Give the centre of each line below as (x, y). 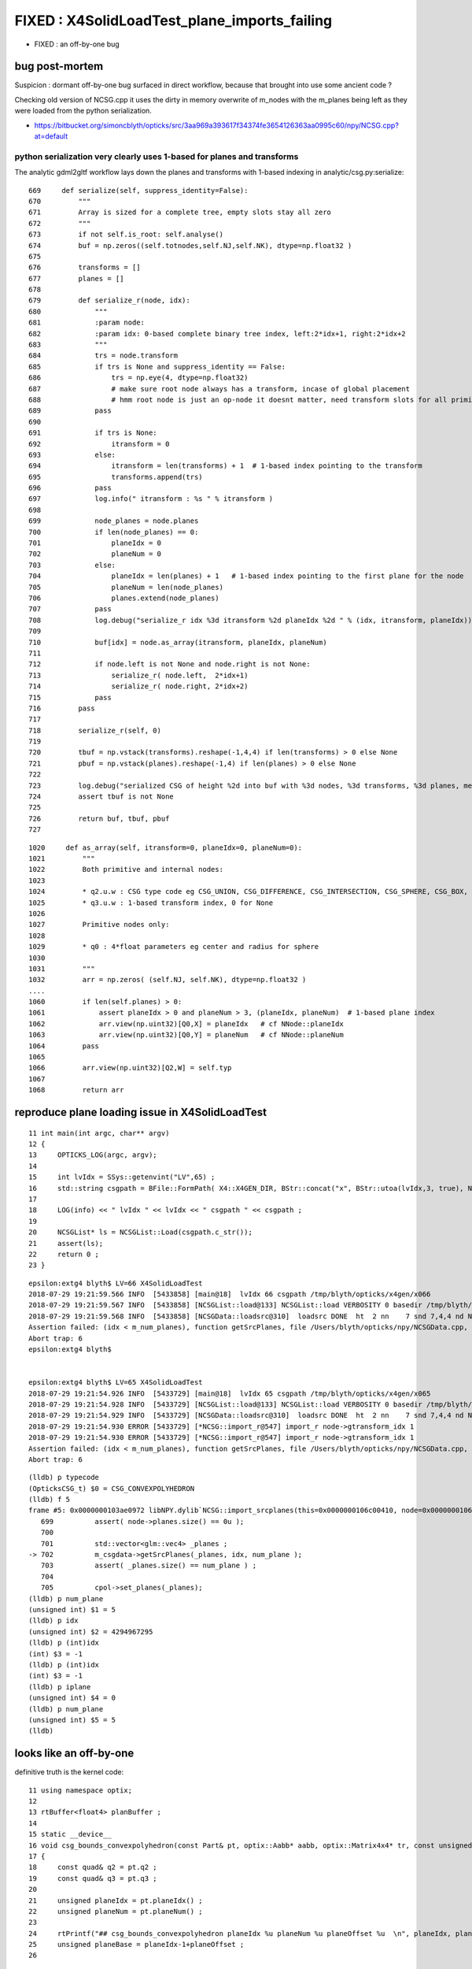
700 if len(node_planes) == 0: (114, 532)
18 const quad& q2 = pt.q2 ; (93, 1867)
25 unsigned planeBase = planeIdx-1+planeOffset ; (136, 1945)
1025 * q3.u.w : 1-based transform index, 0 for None (151, 903)
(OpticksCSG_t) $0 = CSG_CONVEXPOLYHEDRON (112, 1488)
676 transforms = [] (85, 267)
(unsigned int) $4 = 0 (72, 1698)
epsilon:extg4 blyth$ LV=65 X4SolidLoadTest (116, 1383)
